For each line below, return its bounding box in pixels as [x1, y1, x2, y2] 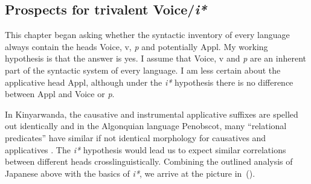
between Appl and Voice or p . [5, 87, 115, 100]
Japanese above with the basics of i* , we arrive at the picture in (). [5, 167, 255, 179]
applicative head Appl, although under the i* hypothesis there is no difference [5, 75, 293, 88]
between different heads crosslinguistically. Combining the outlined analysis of [5, 155, 293, 168]
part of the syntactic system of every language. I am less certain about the [5, 63, 281, 76]
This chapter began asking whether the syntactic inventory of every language [5, 28, 290, 41]
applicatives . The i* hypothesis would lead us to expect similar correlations [5, 143, 286, 156]
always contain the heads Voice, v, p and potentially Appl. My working [5, 40, 268, 52]
